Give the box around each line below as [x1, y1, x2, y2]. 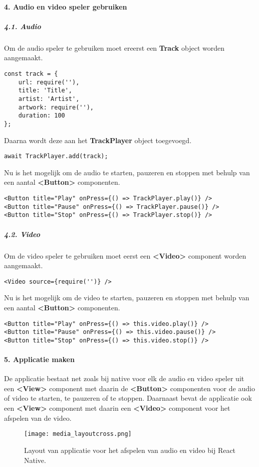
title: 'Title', [18, 87, 73, 94]
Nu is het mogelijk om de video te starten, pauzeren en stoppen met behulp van [4, 292, 249, 303]
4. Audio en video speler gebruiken [4, 1, 127, 12]
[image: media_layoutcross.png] [24, 430, 132, 438]
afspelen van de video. [4, 412, 72, 423]
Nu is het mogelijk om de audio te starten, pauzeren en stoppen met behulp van [4, 167, 250, 177]
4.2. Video [4, 228, 40, 239]
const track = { [4, 70, 58, 77]
